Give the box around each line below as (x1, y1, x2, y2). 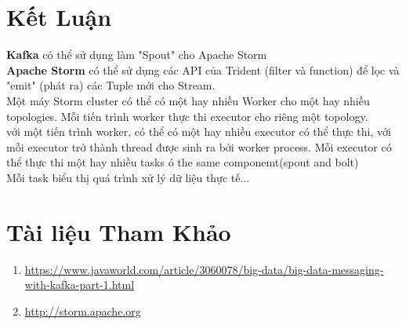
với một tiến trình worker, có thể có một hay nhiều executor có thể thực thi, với (6, 123, 391, 140)
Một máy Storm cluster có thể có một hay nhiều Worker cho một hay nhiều (6, 92, 370, 108)
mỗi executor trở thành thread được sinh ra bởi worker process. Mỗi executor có (6, 138, 392, 155)
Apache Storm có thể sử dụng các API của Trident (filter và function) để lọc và (6, 61, 400, 78)
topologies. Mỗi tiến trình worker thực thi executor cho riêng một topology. (6, 108, 368, 124)
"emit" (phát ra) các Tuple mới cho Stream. (6, 77, 216, 93)
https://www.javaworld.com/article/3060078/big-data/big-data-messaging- (24, 261, 384, 277)
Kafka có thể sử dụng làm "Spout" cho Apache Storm (6, 46, 267, 63)
